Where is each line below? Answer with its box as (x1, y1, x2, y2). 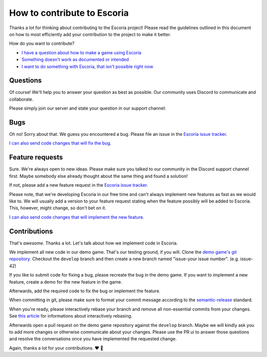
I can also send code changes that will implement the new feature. (9, 214, 144, 220)
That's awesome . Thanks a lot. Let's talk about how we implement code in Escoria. (9, 240, 178, 246)
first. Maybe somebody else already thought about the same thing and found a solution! (9, 173, 188, 179)
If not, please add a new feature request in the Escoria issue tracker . (9, 182, 148, 188)
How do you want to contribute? (9, 40, 75, 46)
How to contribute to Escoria (9, 7, 129, 18)
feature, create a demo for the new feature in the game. (9, 279, 123, 285)
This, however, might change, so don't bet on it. (9, 205, 106, 211)
